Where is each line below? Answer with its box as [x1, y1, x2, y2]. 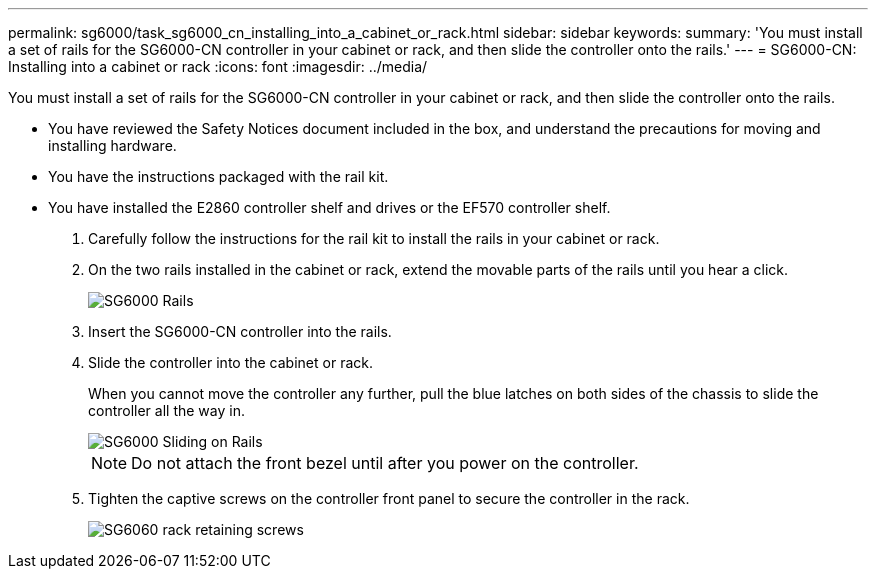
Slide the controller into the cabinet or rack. [88, 354, 373, 371]
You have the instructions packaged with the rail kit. [48, 168, 389, 185]
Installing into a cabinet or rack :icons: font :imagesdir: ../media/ [8, 58, 428, 75]
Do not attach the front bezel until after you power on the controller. [131, 453, 639, 473]
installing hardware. [48, 137, 177, 154]
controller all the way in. [88, 402, 245, 419]
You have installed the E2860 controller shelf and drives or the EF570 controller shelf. [48, 199, 611, 216]
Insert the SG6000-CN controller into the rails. [88, 323, 392, 340]
